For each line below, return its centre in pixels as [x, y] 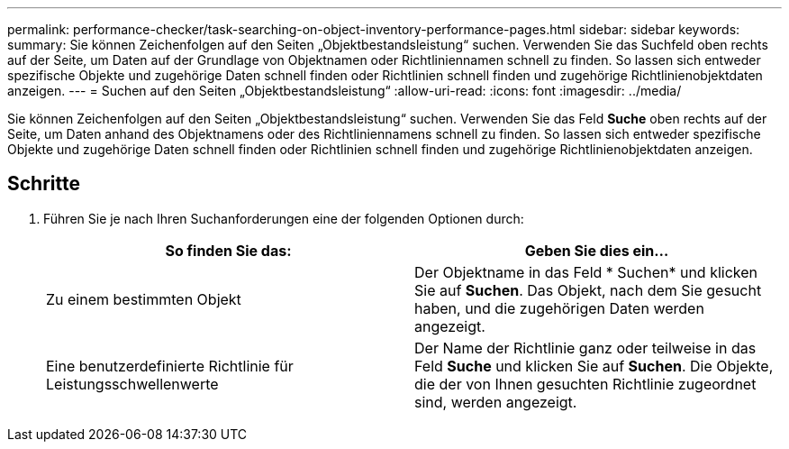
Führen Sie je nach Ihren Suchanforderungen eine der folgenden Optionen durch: [284, 218]
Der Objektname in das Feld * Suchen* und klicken [586, 272]
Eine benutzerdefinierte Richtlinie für [170, 366]
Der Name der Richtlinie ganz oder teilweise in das [585, 348]
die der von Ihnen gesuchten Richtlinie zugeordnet [585, 384]
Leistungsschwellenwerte [132, 384]
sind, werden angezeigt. [496, 402]
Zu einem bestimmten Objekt [144, 299]
